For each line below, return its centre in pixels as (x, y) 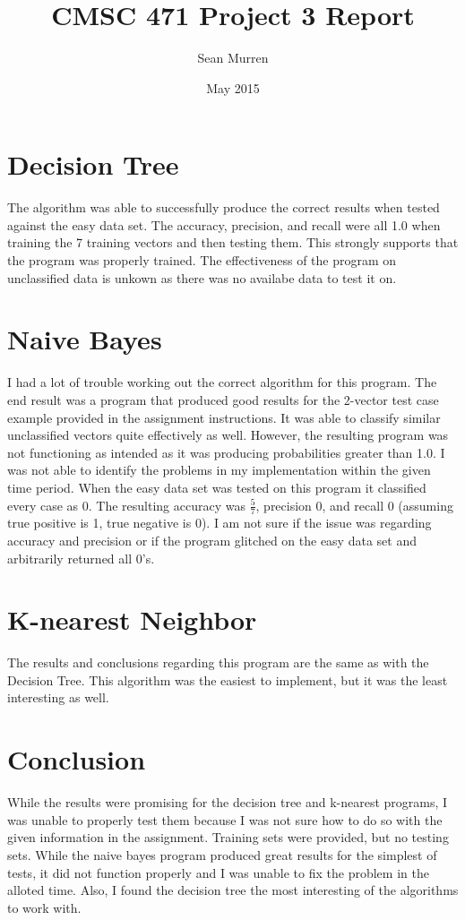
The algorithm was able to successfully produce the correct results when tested (224, 207)
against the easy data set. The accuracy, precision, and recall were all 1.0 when (224, 224)
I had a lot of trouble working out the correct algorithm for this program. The (222, 382)
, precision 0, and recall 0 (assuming (354, 505)
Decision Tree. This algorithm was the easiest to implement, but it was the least (228, 679)
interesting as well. (58, 697)
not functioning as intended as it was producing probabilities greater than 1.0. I (226, 452)
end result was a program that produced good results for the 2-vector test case (223, 399)
